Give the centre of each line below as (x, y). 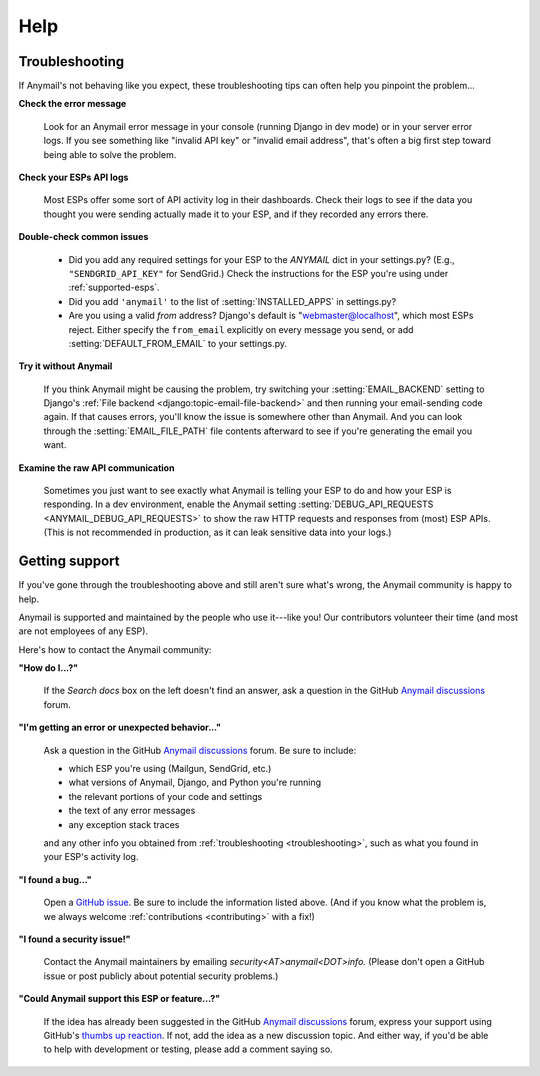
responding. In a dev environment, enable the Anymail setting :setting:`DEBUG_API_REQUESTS (238, 504)
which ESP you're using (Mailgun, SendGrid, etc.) (170, 769)
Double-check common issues (83, 237)
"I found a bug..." (55, 879)
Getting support (69, 561)
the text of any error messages (132, 811)
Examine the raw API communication (96, 467)
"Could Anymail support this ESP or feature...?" (119, 999)
